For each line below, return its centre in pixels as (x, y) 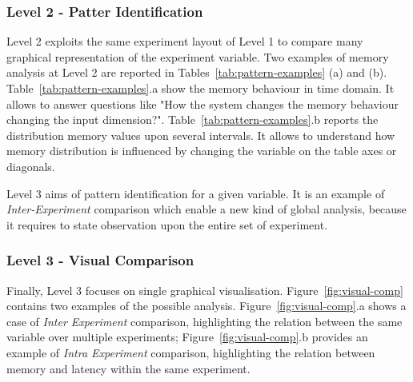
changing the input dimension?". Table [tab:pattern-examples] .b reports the (192, 119)
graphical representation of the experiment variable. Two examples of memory (198, 56)
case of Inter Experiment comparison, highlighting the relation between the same (204, 321)
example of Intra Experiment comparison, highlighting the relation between (191, 352)
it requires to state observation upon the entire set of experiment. (167, 224)
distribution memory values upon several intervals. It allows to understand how (201, 135)
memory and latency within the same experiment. (128, 368)
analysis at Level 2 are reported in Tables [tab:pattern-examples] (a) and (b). (197, 72)
